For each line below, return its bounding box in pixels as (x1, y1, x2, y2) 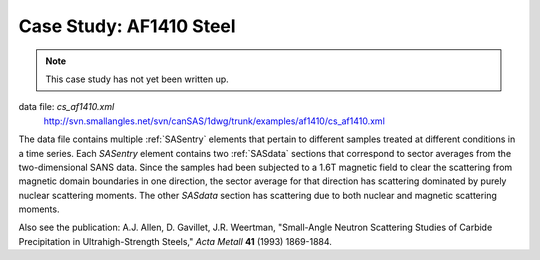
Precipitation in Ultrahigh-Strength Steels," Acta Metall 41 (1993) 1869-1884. (18, 235, 332, 247)
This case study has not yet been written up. (45, 73, 229, 85)
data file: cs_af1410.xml (18, 101, 115, 113)
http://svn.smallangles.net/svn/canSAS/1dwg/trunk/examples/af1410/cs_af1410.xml (43, 115, 385, 127)
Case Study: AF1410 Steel (18, 15, 236, 37)
